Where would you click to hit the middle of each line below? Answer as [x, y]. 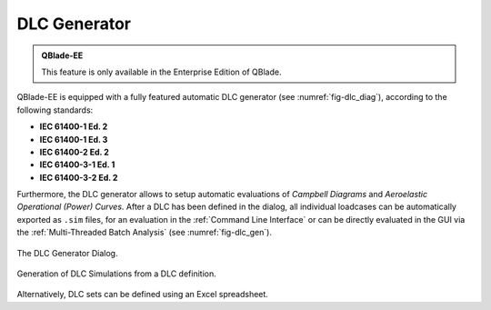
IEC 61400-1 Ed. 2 [74, 126]
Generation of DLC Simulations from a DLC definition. [117, 274]
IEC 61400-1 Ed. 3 [74, 139]
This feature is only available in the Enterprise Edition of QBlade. [161, 72]
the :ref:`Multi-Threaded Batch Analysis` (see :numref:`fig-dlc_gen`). [145, 233]
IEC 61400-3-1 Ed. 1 [77, 165]
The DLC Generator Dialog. [67, 253]
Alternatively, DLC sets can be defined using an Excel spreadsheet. [142, 295]
